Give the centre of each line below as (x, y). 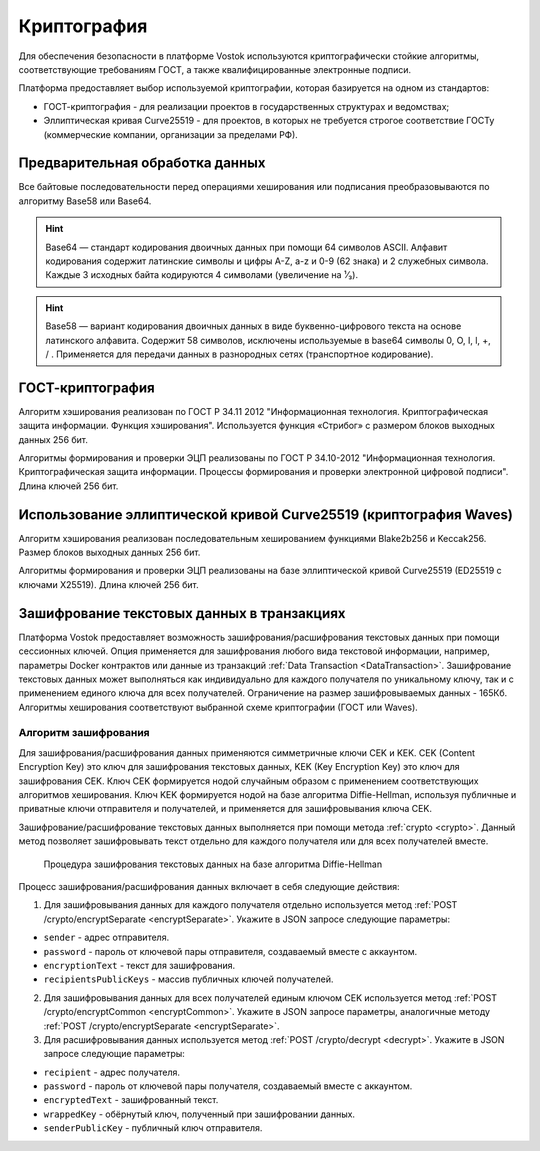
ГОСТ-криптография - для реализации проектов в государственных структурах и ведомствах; (246, 106)
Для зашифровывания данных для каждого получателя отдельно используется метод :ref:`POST (250, 905)
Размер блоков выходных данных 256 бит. (109, 552)
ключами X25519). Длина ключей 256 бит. (108, 584)
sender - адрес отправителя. (106, 937)
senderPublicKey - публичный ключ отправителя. (153, 1128)
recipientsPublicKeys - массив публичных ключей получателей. (188, 979)
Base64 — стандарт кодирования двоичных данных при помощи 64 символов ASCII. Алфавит (246, 247)
